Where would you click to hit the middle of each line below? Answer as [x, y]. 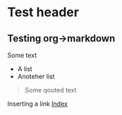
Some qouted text [50, 90]
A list [25, 69]
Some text [22, 55]
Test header [43, 12]
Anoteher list [36, 76]
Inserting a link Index [38, 104]
